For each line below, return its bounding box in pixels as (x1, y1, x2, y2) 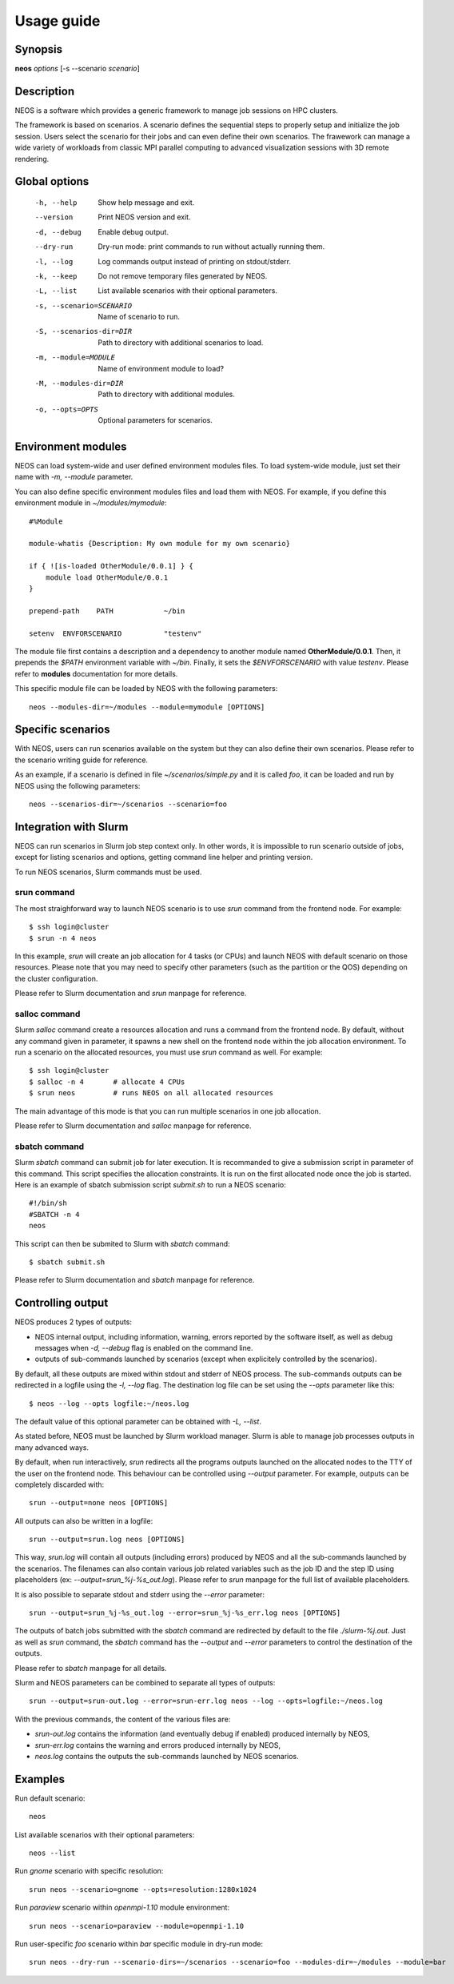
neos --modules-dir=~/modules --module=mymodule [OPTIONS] (29, 702, 265, 712)
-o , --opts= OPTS (34, 404, 99, 414)
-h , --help (34, 198, 78, 207)
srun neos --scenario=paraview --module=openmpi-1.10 (29, 1922, 244, 1930)
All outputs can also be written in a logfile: (14, 1516, 153, 1525)
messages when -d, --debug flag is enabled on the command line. (34, 1343, 253, 1352)
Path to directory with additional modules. (98, 389, 236, 400)
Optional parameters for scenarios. (98, 416, 213, 425)
